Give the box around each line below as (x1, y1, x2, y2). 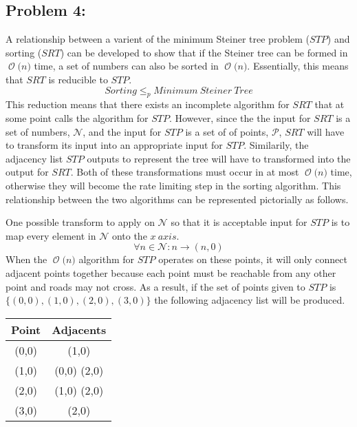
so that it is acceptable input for (171, 215, 307, 229)
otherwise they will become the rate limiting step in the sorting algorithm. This (6, 178, 341, 192)
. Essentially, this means (247, 59, 349, 73)
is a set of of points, (185, 124, 269, 138)
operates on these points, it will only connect (158, 252, 347, 267)
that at (314, 97, 345, 112)
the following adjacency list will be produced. (154, 293, 345, 307)
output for (6, 165, 49, 179)
